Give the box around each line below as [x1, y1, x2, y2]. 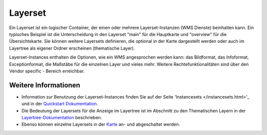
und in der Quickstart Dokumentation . [21, 101, 98, 107]
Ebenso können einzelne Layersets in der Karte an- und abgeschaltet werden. [21, 121, 180, 128]
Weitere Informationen [9, 81, 81, 89]
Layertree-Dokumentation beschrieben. [21, 114, 102, 120]
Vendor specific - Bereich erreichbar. [9, 68, 85, 74]
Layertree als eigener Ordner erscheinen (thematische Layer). [9, 45, 135, 51]
